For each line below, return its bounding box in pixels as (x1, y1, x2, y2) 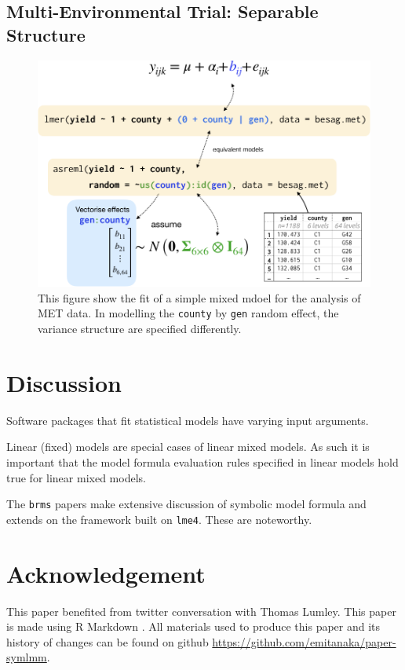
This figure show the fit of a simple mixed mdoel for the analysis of (38, 289, 361, 306)
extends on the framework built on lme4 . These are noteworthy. (6, 511, 312, 527)
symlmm (6, 649, 47, 665)
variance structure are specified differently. (38, 320, 242, 337)
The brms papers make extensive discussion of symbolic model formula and (6, 496, 367, 512)
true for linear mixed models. (6, 469, 146, 485)
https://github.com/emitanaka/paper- (212, 633, 396, 650)
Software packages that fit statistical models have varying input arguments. (6, 412, 369, 428)
